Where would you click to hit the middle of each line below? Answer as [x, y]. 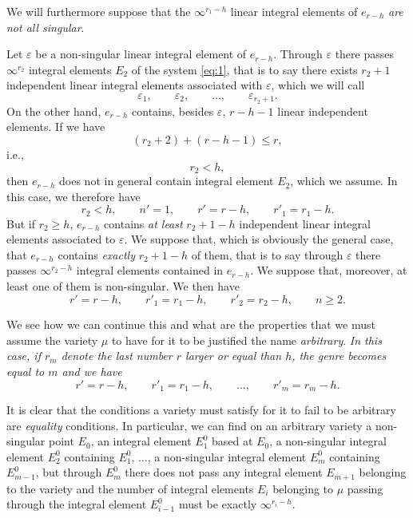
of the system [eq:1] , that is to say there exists [244, 69]
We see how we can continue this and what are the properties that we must [191, 324]
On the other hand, [54, 111]
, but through [69, 472]
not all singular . [46, 27]
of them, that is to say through [267, 254]
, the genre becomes [339, 356]
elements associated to [61, 239]
